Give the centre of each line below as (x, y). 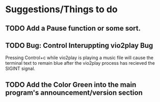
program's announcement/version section (74, 93)
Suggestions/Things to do (62, 9)
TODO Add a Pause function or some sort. (73, 28)
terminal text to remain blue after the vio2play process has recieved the (80, 63)
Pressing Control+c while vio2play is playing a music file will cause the (79, 58)
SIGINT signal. (20, 69)
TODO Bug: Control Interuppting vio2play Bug (79, 45)
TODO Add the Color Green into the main (71, 84)
